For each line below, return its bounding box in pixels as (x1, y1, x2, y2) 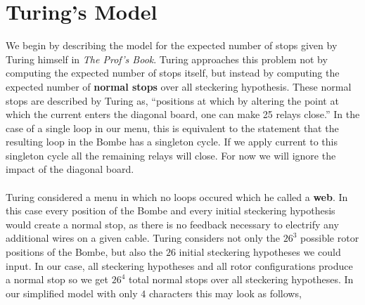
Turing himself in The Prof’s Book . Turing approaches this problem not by (6, 51, 328, 66)
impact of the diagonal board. (6, 162, 134, 176)
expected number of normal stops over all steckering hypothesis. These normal (6, 79, 352, 93)
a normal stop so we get (6, 272, 108, 287)
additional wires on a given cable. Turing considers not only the (6, 231, 281, 245)
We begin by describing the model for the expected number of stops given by (6, 38, 338, 53)
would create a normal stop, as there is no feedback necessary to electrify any (6, 216, 339, 231)
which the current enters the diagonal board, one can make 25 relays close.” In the (6, 107, 360, 122)
